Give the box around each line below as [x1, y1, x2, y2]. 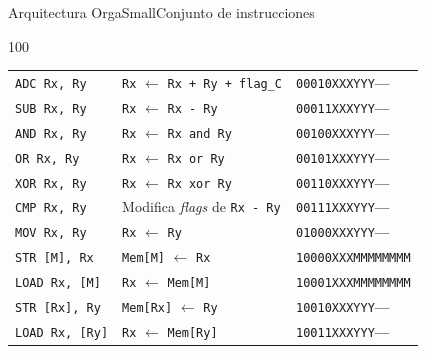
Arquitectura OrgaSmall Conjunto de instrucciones [8, 2, 315, 22]
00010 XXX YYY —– [296, 76, 390, 91]
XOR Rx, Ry [15, 176, 87, 191]
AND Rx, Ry [15, 126, 87, 141]
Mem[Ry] [167, 326, 218, 340]
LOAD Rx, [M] [15, 276, 101, 291]
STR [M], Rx [15, 251, 94, 266]
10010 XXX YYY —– [296, 301, 390, 316]
